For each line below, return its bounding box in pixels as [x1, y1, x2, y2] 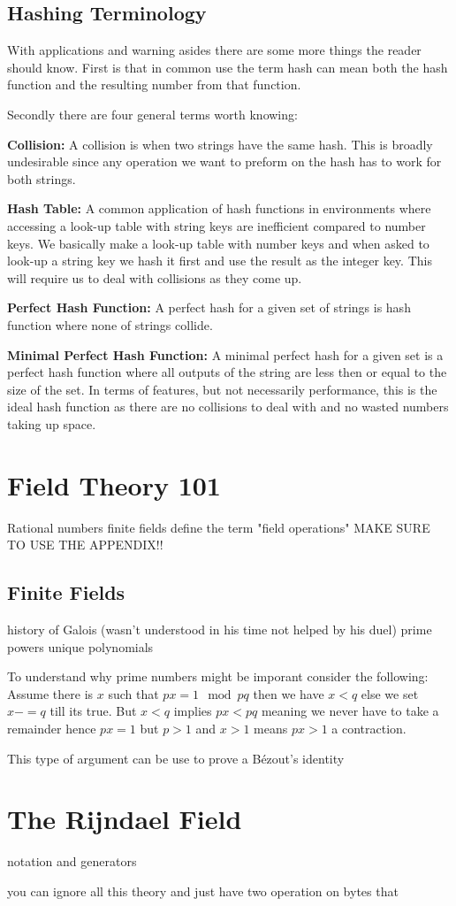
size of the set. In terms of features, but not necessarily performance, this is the [7, 380, 437, 398]
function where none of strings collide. [7, 315, 213, 334]
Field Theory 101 [7, 466, 221, 503]
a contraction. [331, 718, 407, 737]
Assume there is [7, 684, 94, 703]
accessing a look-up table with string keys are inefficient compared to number [7, 216, 426, 234]
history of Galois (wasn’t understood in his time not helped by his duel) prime [7, 620, 432, 638]
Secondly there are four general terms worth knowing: [7, 104, 298, 123]
